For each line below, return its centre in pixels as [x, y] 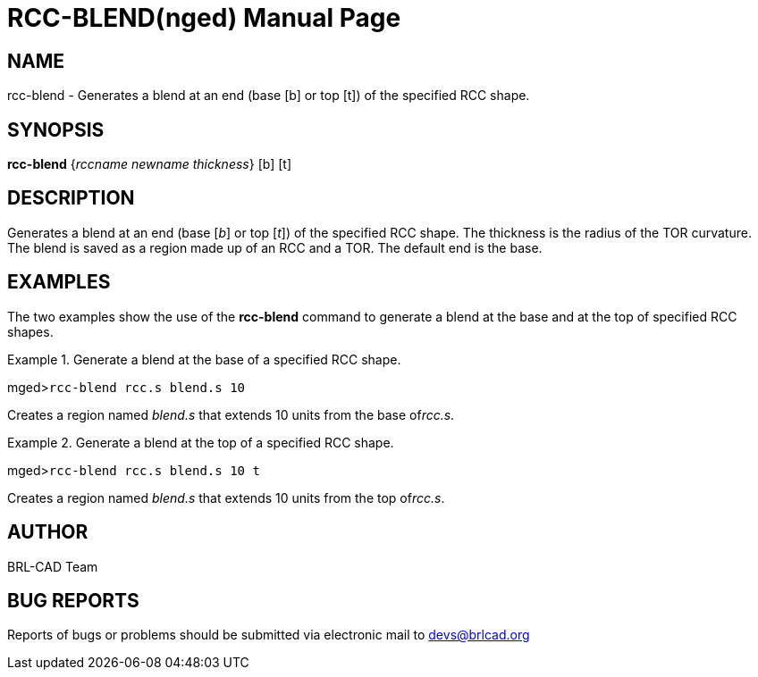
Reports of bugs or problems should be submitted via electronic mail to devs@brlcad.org [269, 635]
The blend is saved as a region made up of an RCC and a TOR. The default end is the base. [275, 247]
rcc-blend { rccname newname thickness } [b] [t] [149, 164]
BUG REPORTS [73, 600]
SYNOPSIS [56, 130]
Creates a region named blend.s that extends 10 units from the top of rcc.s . [226, 497]
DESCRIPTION [71, 198]
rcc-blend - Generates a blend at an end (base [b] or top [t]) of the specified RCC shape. [269, 96]
